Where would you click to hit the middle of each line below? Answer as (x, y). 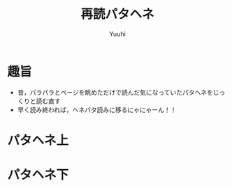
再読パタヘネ (117, 14)
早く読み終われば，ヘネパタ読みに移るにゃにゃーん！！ (97, 109)
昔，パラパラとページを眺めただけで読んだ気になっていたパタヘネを (115, 92)
